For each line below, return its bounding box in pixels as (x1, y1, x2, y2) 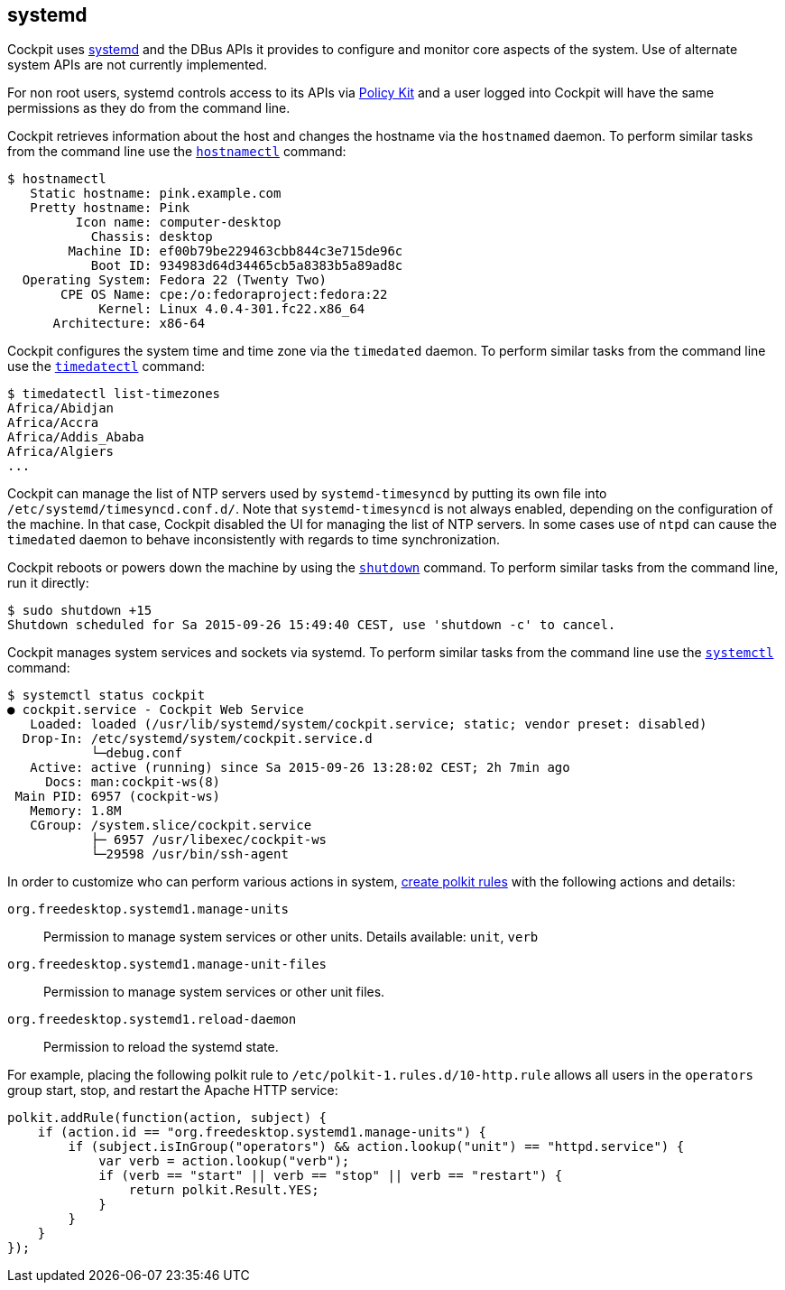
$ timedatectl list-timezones (7, 386, 221, 402)
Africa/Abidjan (7, 401, 115, 416)
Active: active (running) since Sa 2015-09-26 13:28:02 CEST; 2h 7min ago (30, 760, 570, 775)
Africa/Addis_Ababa (7, 430, 144, 445)
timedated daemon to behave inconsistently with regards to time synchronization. (7, 532, 501, 548)
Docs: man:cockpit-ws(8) (45, 775, 221, 790)
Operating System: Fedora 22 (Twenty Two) (22, 273, 328, 288)
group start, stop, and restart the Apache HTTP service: (7, 1082, 338, 1099)
